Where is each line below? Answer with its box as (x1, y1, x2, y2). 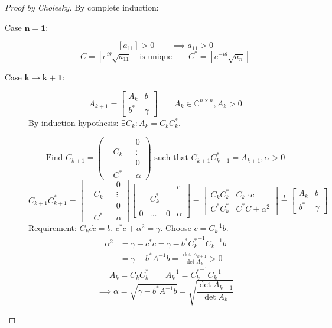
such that (154, 154, 188, 163)
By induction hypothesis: (28, 116, 119, 129)
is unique (139, 52, 172, 61)
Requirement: (28, 222, 77, 234)
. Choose (160, 222, 191, 234)
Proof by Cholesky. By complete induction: (5, 1, 159, 13)
